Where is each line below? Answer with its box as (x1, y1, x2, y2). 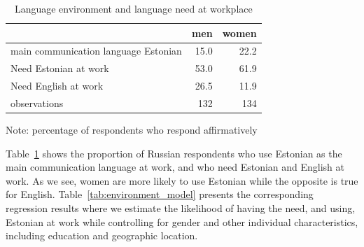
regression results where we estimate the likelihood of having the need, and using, (6, 201, 356, 216)
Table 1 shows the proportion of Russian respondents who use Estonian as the (6, 146, 342, 160)
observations (10, 95, 64, 110)
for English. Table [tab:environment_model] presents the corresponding (6, 187, 314, 202)
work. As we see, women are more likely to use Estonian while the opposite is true (6, 173, 358, 188)
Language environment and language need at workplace (14, 1, 253, 15)
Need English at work (10, 78, 104, 93)
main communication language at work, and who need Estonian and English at (6, 160, 345, 174)
